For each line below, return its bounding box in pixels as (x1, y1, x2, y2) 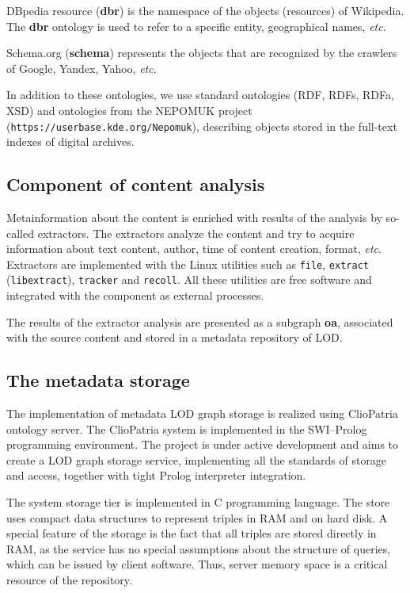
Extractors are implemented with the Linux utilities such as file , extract (6, 255, 369, 272)
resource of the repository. (6, 572, 132, 588)
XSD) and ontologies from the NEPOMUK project (6, 101, 252, 118)
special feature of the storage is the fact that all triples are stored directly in (6, 525, 377, 541)
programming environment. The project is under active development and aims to (6, 436, 399, 453)
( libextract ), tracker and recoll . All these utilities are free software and (6, 271, 372, 288)
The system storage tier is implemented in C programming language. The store (6, 494, 390, 511)
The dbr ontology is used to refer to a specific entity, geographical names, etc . (6, 17, 386, 34)
